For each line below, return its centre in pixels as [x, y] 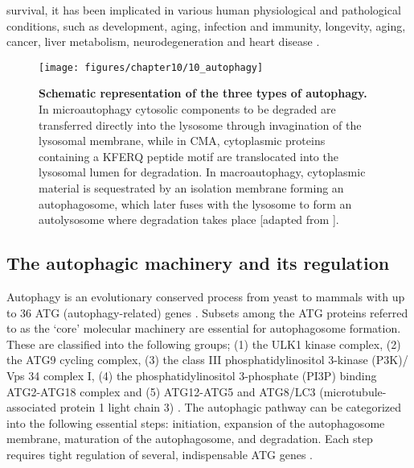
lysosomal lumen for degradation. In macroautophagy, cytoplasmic [202, 172]
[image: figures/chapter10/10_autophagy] [151, 67]
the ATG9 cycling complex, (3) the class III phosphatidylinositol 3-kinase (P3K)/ [207, 360]
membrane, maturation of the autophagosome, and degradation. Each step [190, 439]
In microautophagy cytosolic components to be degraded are [187, 109]
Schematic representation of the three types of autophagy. [203, 93]
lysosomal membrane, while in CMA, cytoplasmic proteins [182, 141]
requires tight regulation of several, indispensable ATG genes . [160, 454]
